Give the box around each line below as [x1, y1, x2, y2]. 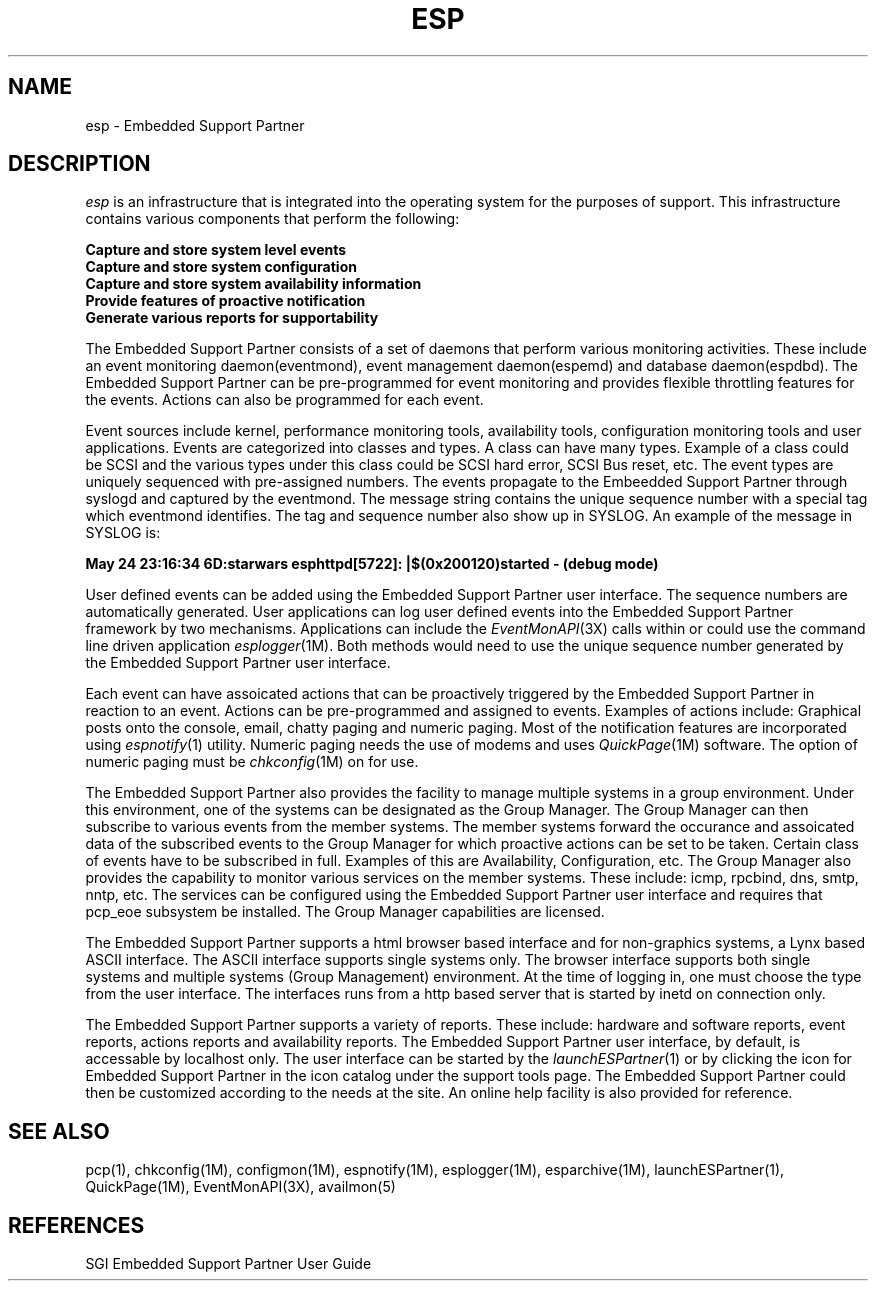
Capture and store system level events [85, 241, 347, 259]
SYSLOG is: [85, 524, 161, 542]
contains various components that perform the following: [85, 210, 460, 228]
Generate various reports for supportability [85, 309, 379, 327]
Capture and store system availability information [85, 275, 422, 293]
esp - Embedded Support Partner [85, 116, 305, 134]
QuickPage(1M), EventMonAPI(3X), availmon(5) [85, 1178, 396, 1196]
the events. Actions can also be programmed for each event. [85, 391, 484, 409]
